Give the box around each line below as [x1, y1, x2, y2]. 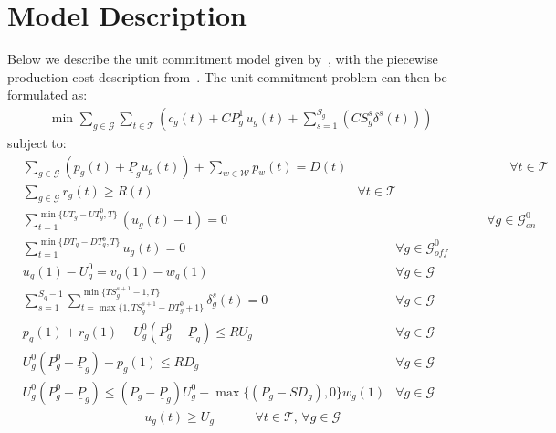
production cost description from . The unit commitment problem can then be [7, 67, 447, 86]
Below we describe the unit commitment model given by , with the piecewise [7, 49, 438, 69]
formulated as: [7, 85, 88, 104]
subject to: [7, 132, 67, 152]
